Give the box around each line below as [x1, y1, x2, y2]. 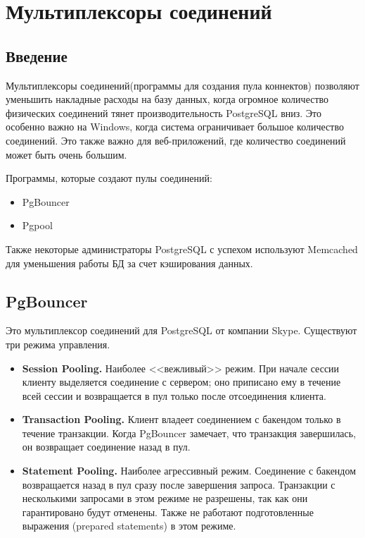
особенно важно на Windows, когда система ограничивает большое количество [6, 119, 344, 134]
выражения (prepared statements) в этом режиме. [22, 518, 236, 533]
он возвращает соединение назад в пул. [22, 439, 191, 454]
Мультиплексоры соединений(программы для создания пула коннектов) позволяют [6, 78, 359, 92]
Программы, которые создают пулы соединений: [6, 171, 212, 185]
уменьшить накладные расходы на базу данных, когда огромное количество [6, 92, 329, 106]
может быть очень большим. [6, 147, 127, 161]
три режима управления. [6, 336, 110, 351]
